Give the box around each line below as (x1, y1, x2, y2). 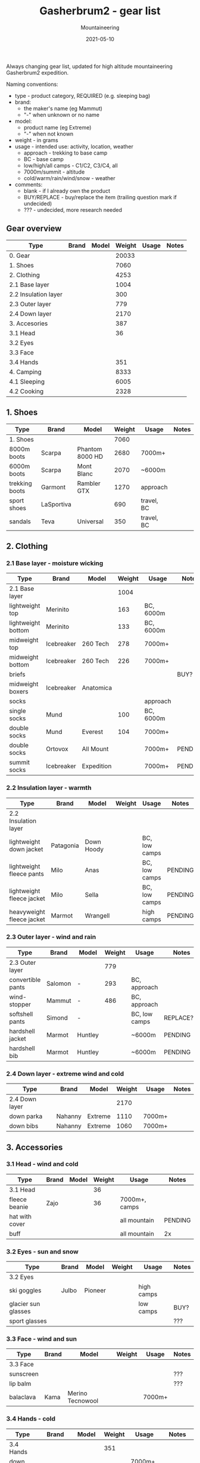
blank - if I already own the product (23, 187, 110, 195)
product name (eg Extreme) (23, 124, 92, 131)
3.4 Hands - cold (6, 1415, 55, 1423)
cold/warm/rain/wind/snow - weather (23, 174, 115, 181)
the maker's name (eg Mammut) (23, 104, 103, 112)
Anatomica (82, 684, 112, 692)
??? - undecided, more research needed (23, 206, 123, 213)
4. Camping (9, 368, 42, 376)
